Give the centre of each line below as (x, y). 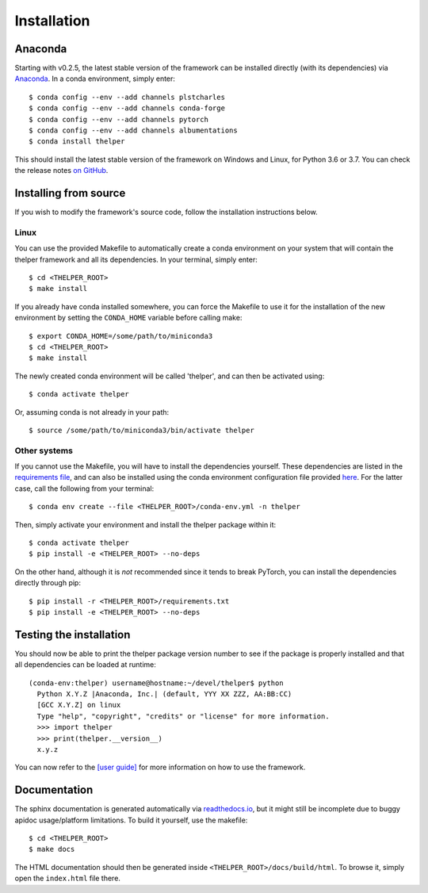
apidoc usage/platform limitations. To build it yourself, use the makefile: (131, 820)
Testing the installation (73, 634)
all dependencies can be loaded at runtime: (85, 665)
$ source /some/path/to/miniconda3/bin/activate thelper (142, 430)
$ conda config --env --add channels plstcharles (127, 97)
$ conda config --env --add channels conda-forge (127, 108)
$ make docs (52, 849)
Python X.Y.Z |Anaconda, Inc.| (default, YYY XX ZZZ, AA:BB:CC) (164, 694)
